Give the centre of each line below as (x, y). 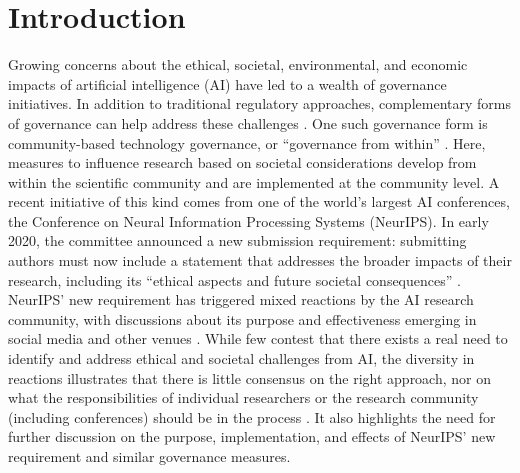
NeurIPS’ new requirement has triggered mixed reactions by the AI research (241, 299)
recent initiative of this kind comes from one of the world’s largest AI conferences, (259, 201)
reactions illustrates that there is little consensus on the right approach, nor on (249, 377)
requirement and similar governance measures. (149, 456)
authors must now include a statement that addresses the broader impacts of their (260, 260)
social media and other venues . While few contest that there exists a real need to (258, 338)
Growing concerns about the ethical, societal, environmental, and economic (238, 64)
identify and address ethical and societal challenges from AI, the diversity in (241, 358)
